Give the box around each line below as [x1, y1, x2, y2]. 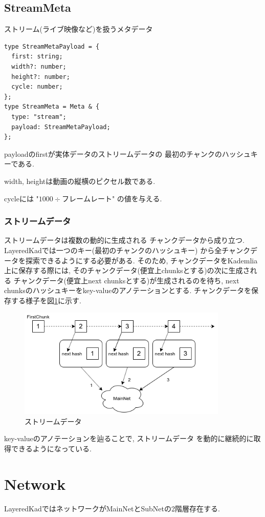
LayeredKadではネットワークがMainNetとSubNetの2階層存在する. [4, 503, 220, 513]
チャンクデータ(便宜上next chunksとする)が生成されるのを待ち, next [13, 275, 239, 285]
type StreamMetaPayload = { [4, 43, 100, 50]
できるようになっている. [11, 443, 92, 453]
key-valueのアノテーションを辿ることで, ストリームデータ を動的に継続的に [4, 433, 254, 444]
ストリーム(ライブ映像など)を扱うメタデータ [4, 24, 153, 34]
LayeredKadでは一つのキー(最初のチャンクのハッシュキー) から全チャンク [4, 244, 251, 255]
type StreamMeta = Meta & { [4, 103, 100, 111]
